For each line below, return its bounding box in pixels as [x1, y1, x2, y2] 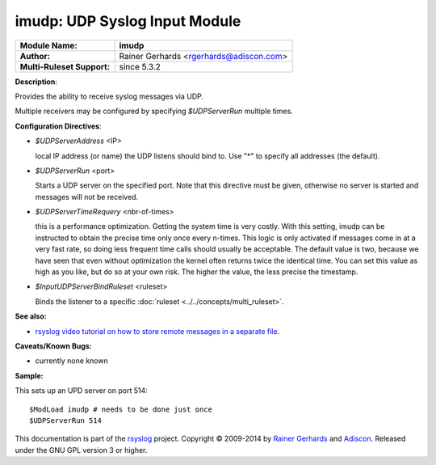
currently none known [35, 356, 108, 366]
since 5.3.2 [119, 61, 161, 72]
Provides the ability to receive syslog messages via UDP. [15, 91, 204, 101]
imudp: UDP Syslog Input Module [15, 12, 241, 30]
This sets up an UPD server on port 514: [15, 386, 149, 395]
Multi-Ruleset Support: [19, 61, 111, 72]
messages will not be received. [35, 192, 139, 201]
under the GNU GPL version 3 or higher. [15, 445, 148, 454]
